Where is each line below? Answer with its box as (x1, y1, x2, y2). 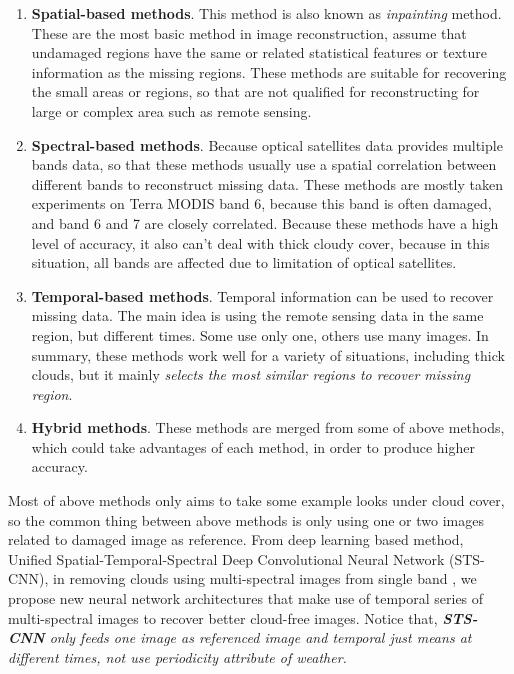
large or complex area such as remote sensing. (31, 100, 312, 121)
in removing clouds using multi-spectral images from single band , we (53, 568, 477, 589)
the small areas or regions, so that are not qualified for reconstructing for (31, 81, 480, 102)
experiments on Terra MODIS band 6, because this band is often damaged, (31, 193, 492, 214)
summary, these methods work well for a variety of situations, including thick (31, 344, 505, 365)
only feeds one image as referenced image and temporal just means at (49, 627, 472, 648)
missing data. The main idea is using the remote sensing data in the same (31, 305, 484, 326)
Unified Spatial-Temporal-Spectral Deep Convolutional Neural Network (8, 548, 445, 569)
